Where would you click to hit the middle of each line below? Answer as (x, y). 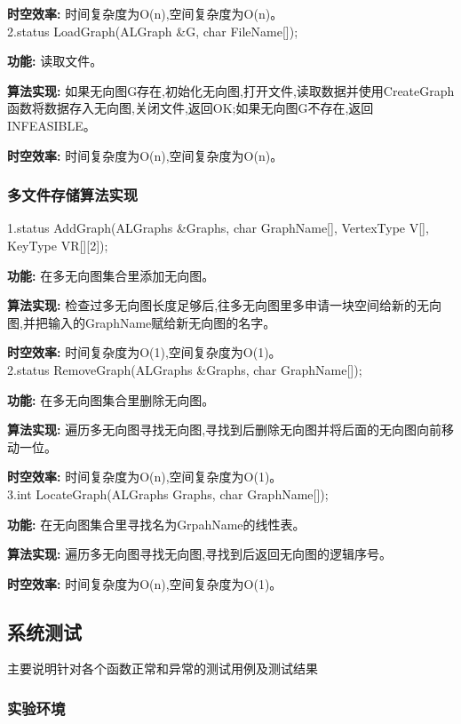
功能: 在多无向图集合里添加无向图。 (111, 275)
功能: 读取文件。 (55, 61)
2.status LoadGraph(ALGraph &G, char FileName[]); (153, 31)
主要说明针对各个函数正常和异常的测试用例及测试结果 (163, 668)
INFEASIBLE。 (52, 125)
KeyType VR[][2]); (58, 245)
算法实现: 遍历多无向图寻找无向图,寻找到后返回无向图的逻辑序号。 (200, 554)
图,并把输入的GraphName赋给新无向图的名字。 (142, 322)
